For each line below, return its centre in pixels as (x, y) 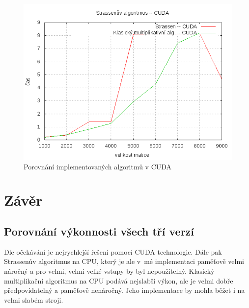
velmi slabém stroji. (34, 299)
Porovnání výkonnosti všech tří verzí (99, 231)
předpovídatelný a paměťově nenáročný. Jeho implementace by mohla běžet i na (124, 290)
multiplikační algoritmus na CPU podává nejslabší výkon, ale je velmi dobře (119, 280)
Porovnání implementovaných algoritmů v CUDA (98, 166)
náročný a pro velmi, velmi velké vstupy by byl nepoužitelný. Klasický (109, 271)
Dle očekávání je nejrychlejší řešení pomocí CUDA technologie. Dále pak (113, 251)
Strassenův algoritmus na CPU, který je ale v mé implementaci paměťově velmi (124, 261)
